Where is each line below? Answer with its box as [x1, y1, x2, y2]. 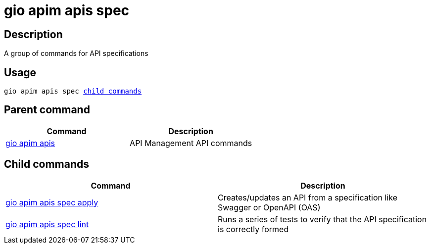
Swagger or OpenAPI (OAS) [218, 202, 321, 212]
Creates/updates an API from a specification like [218, 192, 398, 202]
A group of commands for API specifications [4, 49, 148, 58]
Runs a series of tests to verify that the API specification [218, 214, 427, 224]
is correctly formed [218, 224, 289, 234]
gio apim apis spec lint [5, 219, 89, 229]
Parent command [4, 103, 90, 116]
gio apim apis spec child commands [4, 87, 142, 96]
